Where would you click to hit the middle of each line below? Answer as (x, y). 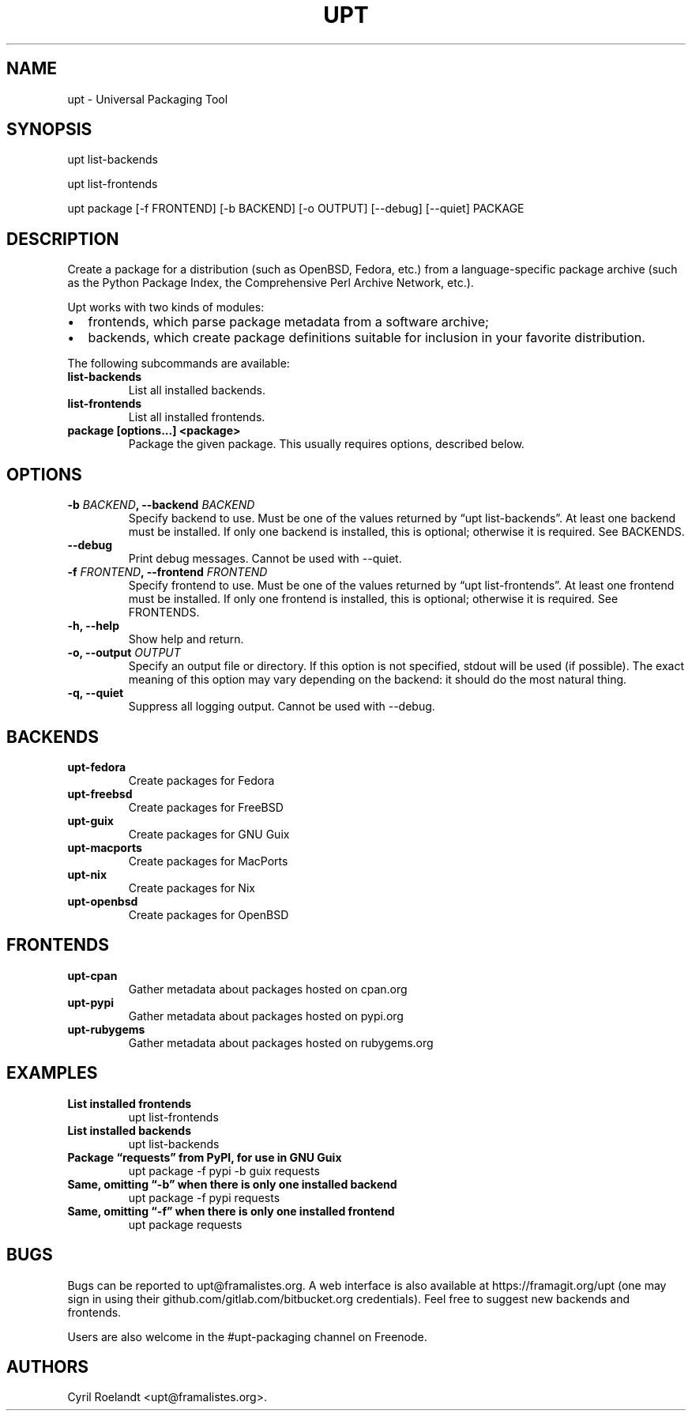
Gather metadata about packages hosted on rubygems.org (281, 1042)
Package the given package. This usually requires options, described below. (326, 444)
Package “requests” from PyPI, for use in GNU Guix (205, 1157)
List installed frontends (130, 1103)
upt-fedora (97, 767)
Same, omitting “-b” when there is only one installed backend (232, 1184)
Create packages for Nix (192, 888)
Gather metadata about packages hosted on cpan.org (268, 989)
